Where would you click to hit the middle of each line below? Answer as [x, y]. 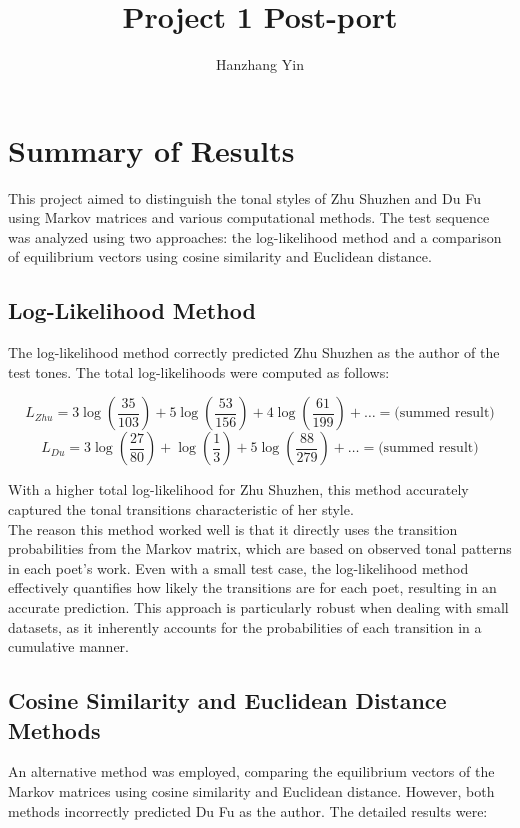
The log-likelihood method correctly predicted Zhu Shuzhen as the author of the [254, 352]
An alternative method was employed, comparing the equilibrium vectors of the [251, 771]
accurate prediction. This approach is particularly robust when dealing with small [258, 606]
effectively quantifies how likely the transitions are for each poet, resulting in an [252, 587]
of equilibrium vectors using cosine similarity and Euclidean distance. [220, 256]
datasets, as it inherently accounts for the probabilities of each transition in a [245, 626]
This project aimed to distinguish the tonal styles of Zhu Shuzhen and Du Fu [244, 197]
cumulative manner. [68, 646]
